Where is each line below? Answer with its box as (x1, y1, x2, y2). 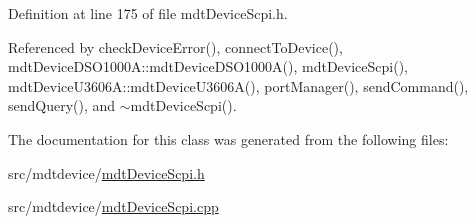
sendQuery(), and (8, 95, 116, 116)
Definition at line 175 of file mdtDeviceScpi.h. (8, 3, 288, 23)
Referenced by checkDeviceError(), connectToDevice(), (8, 36, 343, 57)
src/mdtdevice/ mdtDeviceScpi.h (8, 162, 205, 183)
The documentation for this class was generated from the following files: (8, 128, 449, 149)
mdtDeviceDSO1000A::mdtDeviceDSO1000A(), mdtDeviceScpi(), (8, 56, 408, 77)
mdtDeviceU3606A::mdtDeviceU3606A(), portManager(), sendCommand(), (8, 75, 469, 96)
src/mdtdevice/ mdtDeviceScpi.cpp (8, 196, 219, 217)
